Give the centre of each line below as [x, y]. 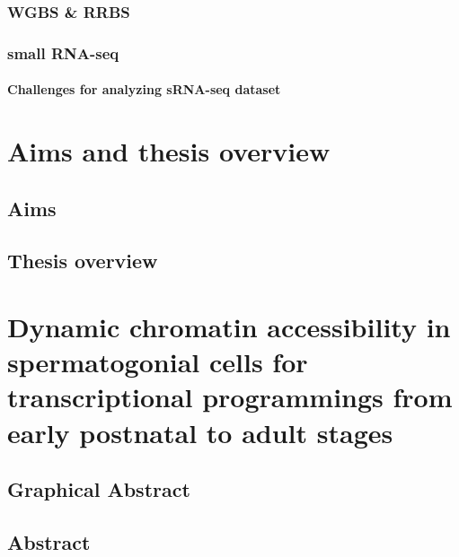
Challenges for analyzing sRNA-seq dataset [144, 89]
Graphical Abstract [99, 489]
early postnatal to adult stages [200, 432]
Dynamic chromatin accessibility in [229, 326]
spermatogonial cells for [158, 362]
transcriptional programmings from [230, 397]
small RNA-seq [63, 52]
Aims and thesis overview [169, 151]
